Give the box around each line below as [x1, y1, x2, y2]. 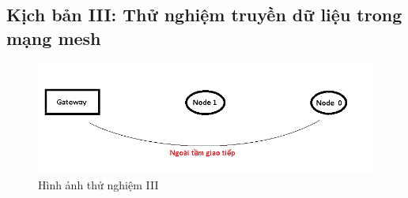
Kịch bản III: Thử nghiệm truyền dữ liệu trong [6, 2, 402, 27]
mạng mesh [6, 25, 101, 50]
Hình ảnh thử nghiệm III [38, 176, 159, 192]
